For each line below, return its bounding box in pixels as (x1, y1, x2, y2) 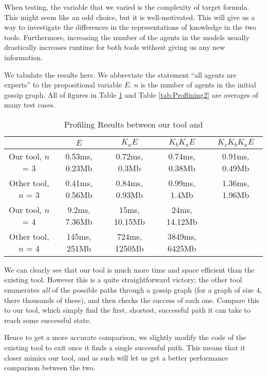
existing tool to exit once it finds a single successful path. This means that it (4, 342, 245, 353)
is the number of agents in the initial (140, 79, 256, 90)
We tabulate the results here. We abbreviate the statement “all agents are (4, 69, 237, 80)
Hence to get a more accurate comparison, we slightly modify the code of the (4, 332, 246, 343)
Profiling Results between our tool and (64, 118, 203, 130)
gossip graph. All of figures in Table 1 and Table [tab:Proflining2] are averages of (4, 89, 258, 100)
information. (4, 51, 43, 62)
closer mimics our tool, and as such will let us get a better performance (4, 352, 228, 363)
